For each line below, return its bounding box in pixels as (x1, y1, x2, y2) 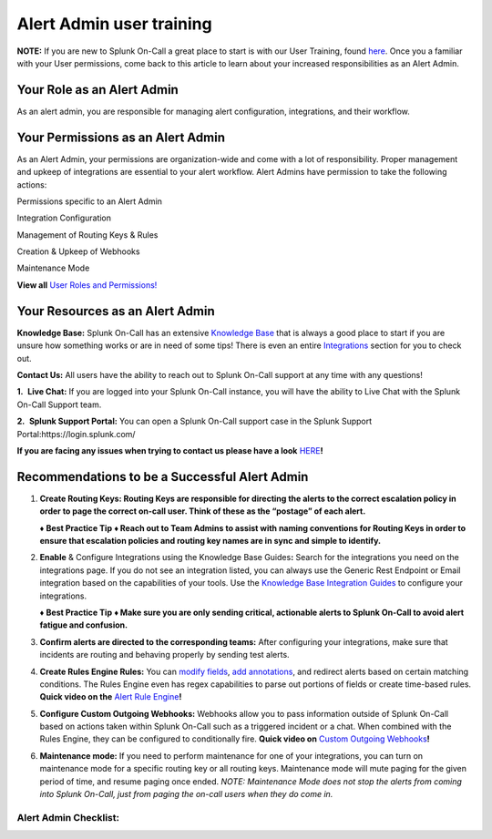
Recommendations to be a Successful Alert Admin (16, 469, 309, 485)
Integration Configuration (16, 212, 112, 223)
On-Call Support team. (16, 399, 102, 410)
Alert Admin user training (16, 14, 213, 34)
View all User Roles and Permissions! (16, 279, 158, 291)
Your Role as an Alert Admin (16, 82, 179, 97)
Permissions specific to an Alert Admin (16, 196, 163, 207)
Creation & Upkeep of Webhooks (16, 246, 140, 257)
